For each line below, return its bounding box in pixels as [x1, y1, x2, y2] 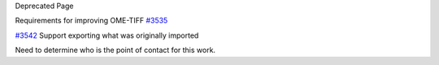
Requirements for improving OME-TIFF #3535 [15, 16, 168, 26]
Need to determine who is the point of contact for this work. [15, 45, 215, 55]
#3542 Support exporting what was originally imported [15, 30, 199, 40]
